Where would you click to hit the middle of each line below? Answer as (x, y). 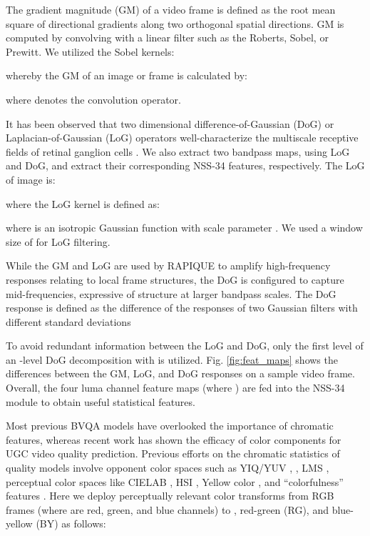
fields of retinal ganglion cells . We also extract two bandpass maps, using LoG (178, 151)
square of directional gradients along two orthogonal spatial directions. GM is (175, 23)
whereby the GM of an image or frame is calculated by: (127, 75)
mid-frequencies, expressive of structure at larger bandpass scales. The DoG (171, 293)
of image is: (31, 179)
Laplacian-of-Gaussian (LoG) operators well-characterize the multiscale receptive (182, 138)
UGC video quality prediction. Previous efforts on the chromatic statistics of (173, 453)
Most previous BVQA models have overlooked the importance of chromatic (170, 426)
